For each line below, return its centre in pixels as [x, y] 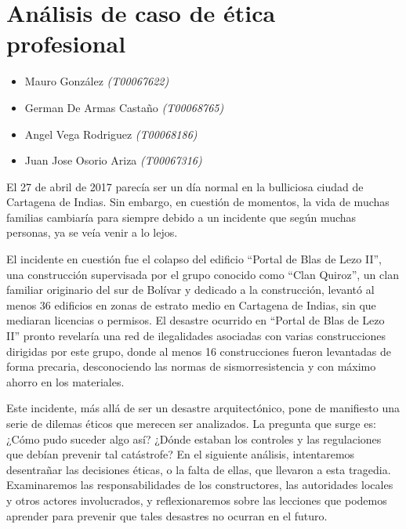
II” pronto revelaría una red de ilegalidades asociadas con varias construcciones [196, 336]
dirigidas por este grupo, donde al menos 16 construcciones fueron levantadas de [199, 351]
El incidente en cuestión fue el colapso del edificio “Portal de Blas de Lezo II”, [194, 259]
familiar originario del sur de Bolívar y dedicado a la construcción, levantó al [190, 290]
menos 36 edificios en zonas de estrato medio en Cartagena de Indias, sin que [191, 304]
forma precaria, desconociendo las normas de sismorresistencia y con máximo [191, 366]
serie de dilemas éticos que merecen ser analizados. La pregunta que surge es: [191, 423]
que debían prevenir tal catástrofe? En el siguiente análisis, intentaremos [181, 454]
